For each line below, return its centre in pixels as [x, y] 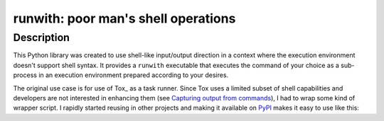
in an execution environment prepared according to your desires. [133, 75]
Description [42, 38]
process [25, 75]
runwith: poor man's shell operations [124, 18]
